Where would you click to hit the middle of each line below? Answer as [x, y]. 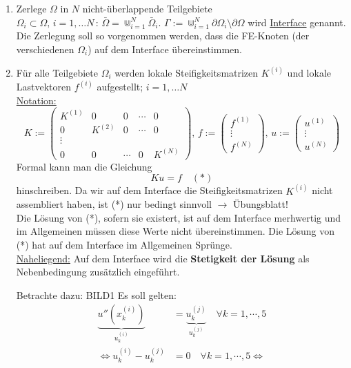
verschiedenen [45, 49]
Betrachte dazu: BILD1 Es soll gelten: [96, 294]
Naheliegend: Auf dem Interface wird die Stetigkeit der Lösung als [163, 258]
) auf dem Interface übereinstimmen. [165, 49]
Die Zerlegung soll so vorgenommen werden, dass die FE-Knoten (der [163, 36]
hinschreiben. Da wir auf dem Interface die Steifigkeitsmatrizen [149, 190]
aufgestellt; [120, 86]
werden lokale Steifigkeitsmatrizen [187, 72]
